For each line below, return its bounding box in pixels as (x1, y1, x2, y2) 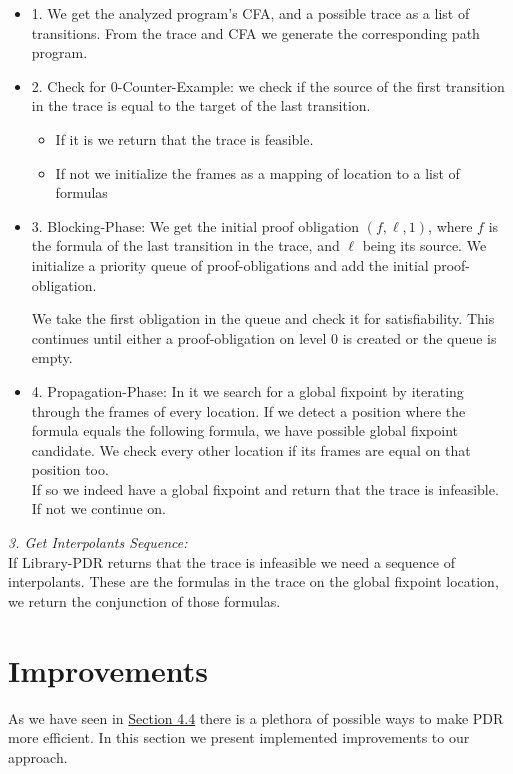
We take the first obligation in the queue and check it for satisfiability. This (31, 308, 495, 329)
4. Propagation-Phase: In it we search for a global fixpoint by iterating (31, 380, 464, 401)
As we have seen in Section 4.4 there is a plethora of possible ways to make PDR (8, 707, 504, 728)
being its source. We (362, 235, 487, 256)
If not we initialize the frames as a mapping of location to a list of (55, 162, 460, 183)
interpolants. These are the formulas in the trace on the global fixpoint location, (8, 571, 499, 592)
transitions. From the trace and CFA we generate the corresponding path (31, 22, 480, 43)
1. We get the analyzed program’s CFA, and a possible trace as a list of (31, 3, 470, 23)
